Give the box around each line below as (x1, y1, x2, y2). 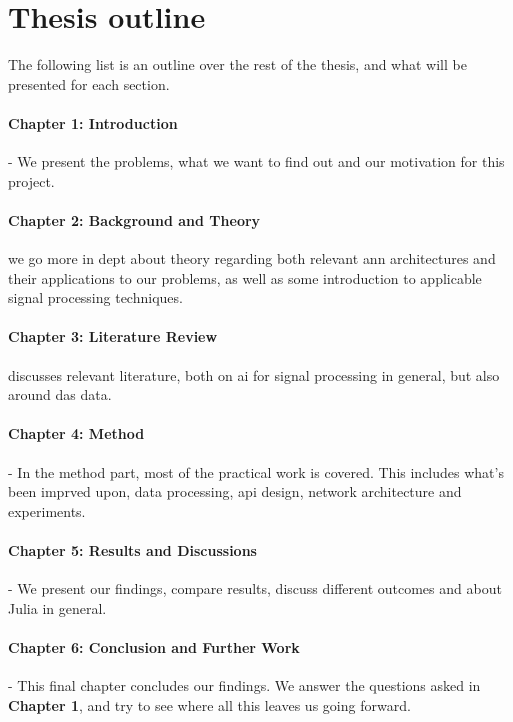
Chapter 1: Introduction (8, 112, 178, 133)
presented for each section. (8, 73, 170, 94)
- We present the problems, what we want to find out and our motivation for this (8, 151, 505, 172)
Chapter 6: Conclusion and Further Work (8, 637, 300, 658)
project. (8, 170, 55, 191)
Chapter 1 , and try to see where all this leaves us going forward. (8, 694, 411, 715)
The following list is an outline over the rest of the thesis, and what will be (8, 54, 467, 75)
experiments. (8, 500, 86, 521)
